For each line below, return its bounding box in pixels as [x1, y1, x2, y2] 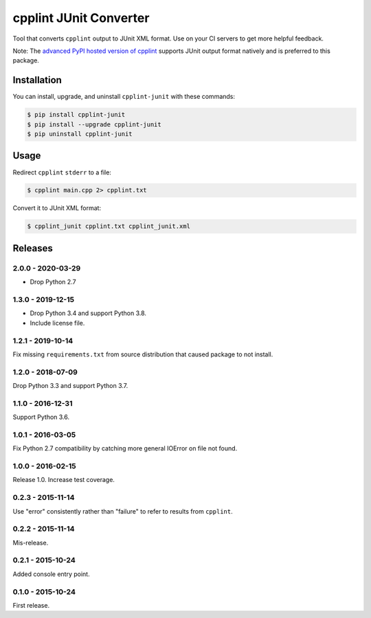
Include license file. [30, 319, 85, 327]
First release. [12, 602, 50, 609]
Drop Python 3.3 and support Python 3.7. [12, 382, 128, 390]
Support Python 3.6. [12, 413, 70, 422]
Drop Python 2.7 [30, 278, 76, 286]
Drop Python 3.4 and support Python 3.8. [30, 309, 147, 317]
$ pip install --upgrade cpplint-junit [27, 120, 161, 128]
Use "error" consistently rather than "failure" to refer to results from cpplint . [12, 507, 233, 515]
